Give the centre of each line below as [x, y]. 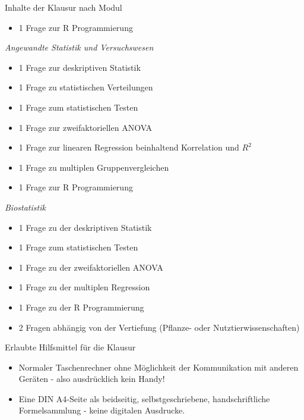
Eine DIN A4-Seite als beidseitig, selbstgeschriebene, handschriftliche [144, 398]
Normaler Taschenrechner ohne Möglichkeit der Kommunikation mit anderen [159, 367]
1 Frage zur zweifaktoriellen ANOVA [85, 127]
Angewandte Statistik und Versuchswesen [79, 47]
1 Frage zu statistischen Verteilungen [86, 87]
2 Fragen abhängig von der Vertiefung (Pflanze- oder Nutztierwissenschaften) [159, 327]
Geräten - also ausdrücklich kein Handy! [92, 379]
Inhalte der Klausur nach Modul [64, 7]
